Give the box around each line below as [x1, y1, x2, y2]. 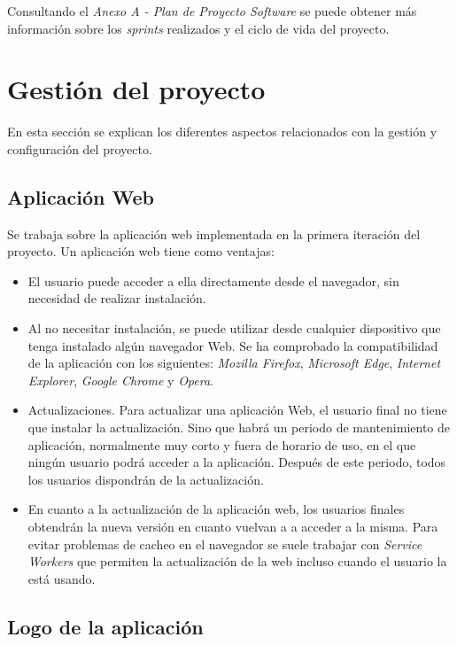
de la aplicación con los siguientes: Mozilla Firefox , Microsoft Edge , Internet [27, 354, 441, 372]
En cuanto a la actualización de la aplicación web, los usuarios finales [27, 500, 405, 518]
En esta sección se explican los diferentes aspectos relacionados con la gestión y [7, 122, 438, 141]
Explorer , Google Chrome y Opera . [27, 370, 213, 389]
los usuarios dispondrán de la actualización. [27, 470, 264, 488]
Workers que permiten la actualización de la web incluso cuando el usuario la [27, 552, 447, 571]
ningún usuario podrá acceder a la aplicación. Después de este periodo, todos [27, 453, 446, 471]
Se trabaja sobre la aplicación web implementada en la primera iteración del [7, 224, 421, 243]
